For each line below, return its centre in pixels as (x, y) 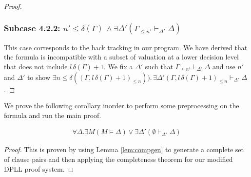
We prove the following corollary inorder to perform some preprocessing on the (122, 106)
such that (159, 66)
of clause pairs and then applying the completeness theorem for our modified (118, 159)
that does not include (36, 66)
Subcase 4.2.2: (32, 28)
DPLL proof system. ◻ (39, 168)
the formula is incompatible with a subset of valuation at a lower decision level (121, 57)
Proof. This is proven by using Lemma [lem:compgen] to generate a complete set (124, 149)
